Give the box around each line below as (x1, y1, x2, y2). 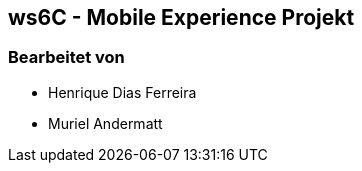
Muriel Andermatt (48, 114, 163, 132)
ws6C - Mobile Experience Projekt (8, 5, 355, 30)
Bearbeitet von (8, 47, 125, 68)
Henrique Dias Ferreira (48, 83, 197, 101)
